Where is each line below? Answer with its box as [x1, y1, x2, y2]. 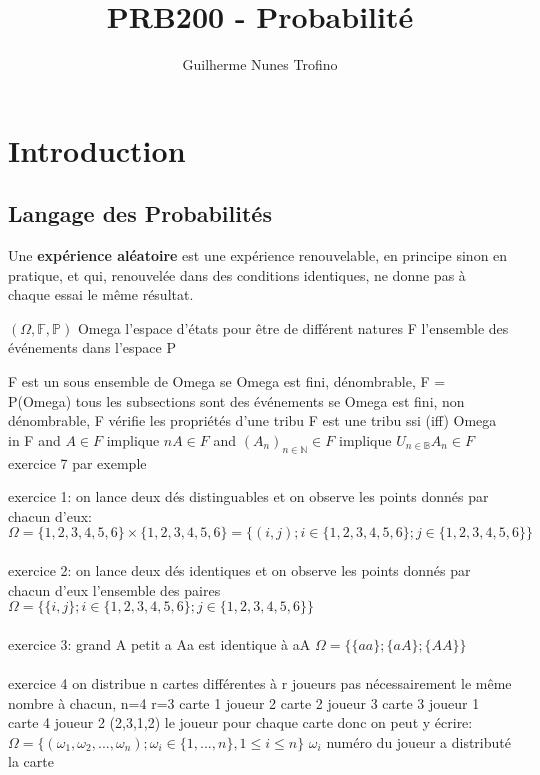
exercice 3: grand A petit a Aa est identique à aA [8, 633, 311, 654]
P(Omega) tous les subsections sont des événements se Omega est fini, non [8, 390, 465, 411]
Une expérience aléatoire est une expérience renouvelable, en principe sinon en [8, 245, 508, 266]
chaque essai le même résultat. [8, 284, 194, 305]
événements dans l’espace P [8, 337, 176, 358]
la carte [8, 751, 54, 772]
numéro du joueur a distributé [326, 731, 511, 752]
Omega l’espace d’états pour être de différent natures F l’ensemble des [77, 317, 509, 338]
